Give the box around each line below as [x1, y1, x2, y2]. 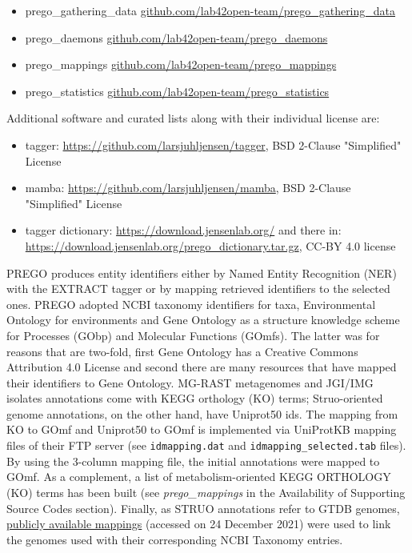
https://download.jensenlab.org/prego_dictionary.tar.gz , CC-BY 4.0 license [25, 237, 396, 254]
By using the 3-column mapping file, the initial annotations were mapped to [6, 452, 380, 469]
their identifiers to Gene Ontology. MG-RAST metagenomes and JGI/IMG [6, 374, 374, 391]
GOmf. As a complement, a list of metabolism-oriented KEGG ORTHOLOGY [6, 468, 391, 485]
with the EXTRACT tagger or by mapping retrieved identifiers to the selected [6, 280, 390, 297]
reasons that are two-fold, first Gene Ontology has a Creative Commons [6, 343, 358, 359]
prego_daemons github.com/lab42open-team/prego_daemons [25, 29, 328, 46]
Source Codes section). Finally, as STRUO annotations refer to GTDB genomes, [6, 499, 400, 516]
